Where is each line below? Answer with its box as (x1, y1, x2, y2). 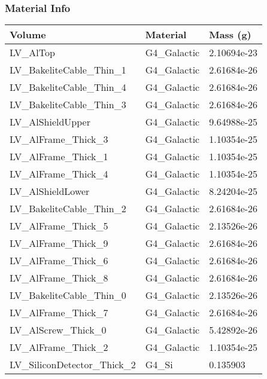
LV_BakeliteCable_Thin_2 (10, 201, 126, 216)
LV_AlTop (10, 45, 55, 60)
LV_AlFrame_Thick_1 (10, 149, 108, 164)
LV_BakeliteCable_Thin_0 (10, 288, 126, 302)
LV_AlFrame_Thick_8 (10, 271, 108, 285)
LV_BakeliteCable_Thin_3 (10, 97, 126, 112)
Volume (10, 27, 46, 42)
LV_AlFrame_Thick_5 (10, 219, 108, 233)
